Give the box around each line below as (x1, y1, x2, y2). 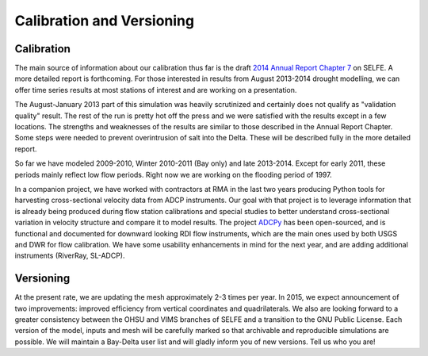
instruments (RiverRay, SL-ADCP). (14, 251, 125, 261)
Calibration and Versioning (14, 12, 194, 29)
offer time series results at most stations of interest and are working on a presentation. (14, 85, 297, 94)
